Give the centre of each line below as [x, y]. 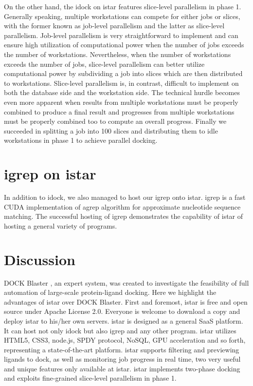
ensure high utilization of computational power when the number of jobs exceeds [124, 45]
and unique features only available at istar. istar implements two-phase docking [122, 368]
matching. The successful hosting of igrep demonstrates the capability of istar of [124, 216]
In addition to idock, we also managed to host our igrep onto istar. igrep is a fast [125, 197]
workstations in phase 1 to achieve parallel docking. [81, 140]
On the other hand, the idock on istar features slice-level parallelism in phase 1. [123, 6]
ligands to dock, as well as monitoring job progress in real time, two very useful [122, 359]
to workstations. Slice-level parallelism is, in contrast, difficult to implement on [121, 83]
